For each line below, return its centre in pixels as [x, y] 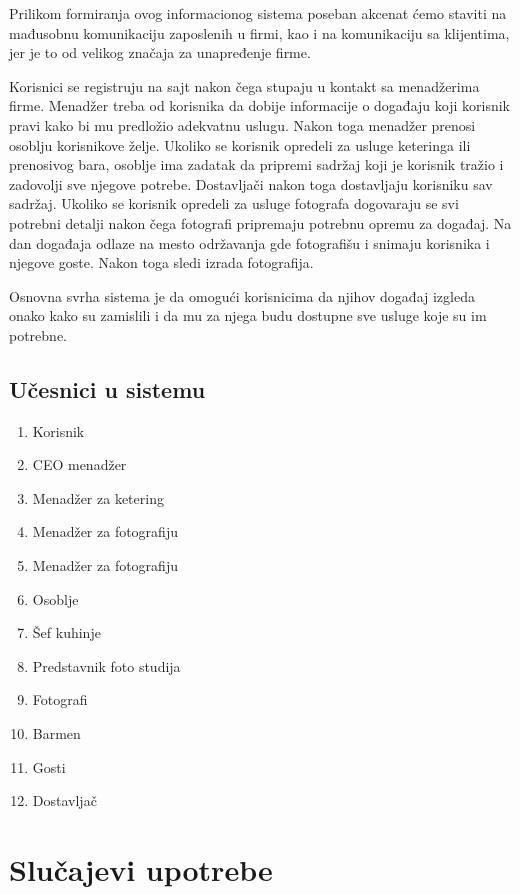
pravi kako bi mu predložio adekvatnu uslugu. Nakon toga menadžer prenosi [242, 124]
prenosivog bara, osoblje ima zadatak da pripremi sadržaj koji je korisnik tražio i [256, 164]
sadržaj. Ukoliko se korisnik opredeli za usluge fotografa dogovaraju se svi [234, 203]
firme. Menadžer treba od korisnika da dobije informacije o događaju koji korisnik [259, 105]
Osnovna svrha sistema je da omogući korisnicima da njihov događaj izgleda [242, 295]
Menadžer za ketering [98, 497]
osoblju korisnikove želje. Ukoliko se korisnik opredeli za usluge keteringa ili [240, 144]
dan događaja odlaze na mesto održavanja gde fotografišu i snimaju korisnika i [249, 242]
